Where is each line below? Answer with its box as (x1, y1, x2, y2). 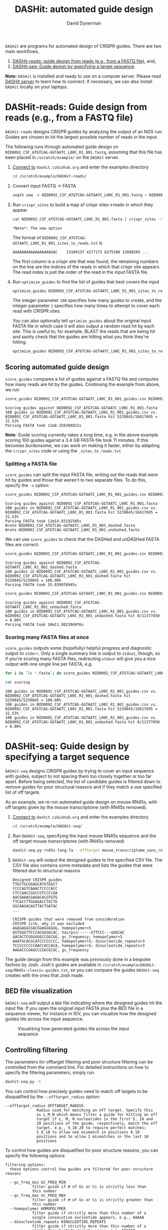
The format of (12, 234, 41, 240)
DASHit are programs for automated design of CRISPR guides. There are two (5, 43, 161, 49)
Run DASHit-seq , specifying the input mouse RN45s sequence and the (12, 833, 156, 839)
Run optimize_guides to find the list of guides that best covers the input (12, 278, 159, 284)
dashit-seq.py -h (5, 1080, 41, 1085)
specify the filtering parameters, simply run (5, 1069, 94, 1075)
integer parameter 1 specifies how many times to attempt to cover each (12, 302, 160, 309)
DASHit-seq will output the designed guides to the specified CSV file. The (12, 857, 162, 863)
